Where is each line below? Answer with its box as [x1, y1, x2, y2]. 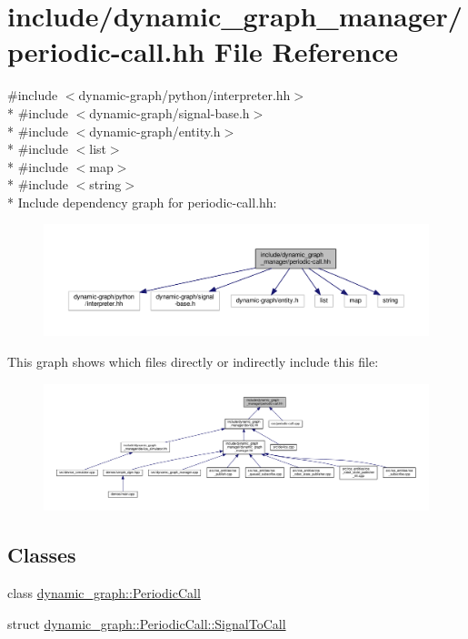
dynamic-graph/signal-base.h [89, 103, 250, 122]
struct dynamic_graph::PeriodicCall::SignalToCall [7, 614, 286, 633]
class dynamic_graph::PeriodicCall [7, 583, 201, 602]
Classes [7, 541, 76, 569]
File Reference [214, 33, 398, 70]
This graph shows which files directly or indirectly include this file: [7, 352, 379, 371]
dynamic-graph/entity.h [89, 121, 221, 140]
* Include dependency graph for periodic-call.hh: [7, 192, 277, 211]
